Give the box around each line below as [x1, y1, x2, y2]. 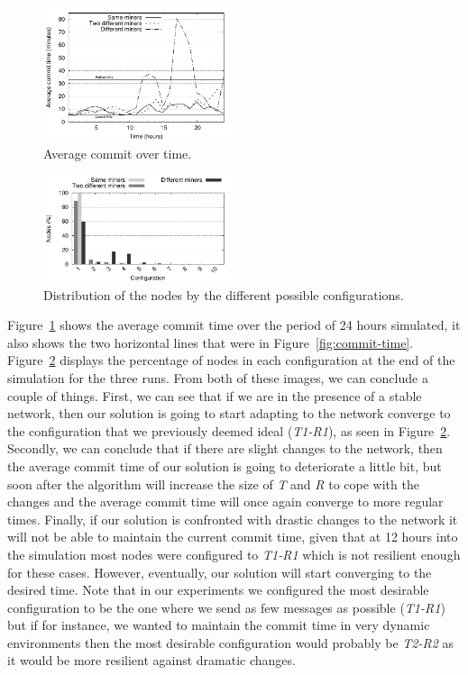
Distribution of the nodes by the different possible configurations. [43, 285, 404, 304]
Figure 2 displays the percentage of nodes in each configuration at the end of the [7, 351, 455, 369]
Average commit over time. [43, 143, 192, 162]
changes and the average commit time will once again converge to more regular [7, 492, 444, 511]
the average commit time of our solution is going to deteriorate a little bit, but [7, 456, 442, 475]
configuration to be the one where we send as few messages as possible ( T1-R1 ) [7, 597, 445, 616]
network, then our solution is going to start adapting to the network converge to [7, 404, 451, 423]
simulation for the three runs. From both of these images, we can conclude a [7, 368, 428, 387]
